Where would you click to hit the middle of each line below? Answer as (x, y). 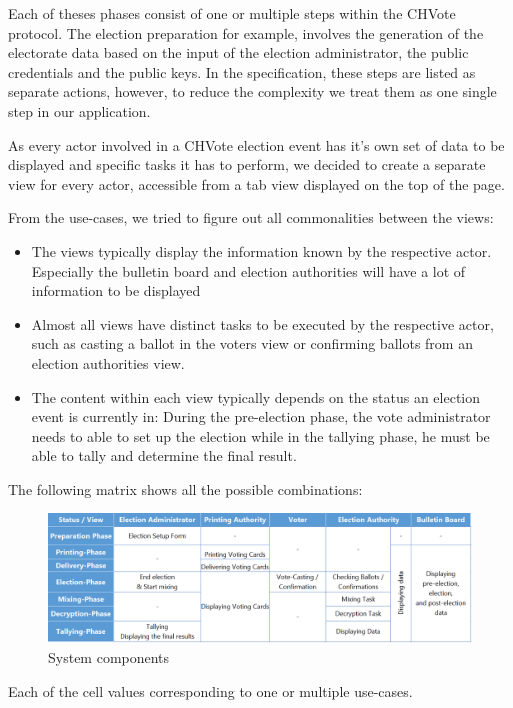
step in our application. (79, 110)
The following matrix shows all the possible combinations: (185, 488)
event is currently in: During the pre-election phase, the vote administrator (261, 416)
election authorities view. (108, 362)
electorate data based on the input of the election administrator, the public (238, 52)
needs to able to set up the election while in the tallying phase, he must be (260, 435)
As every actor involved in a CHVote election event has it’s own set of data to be (256, 144)
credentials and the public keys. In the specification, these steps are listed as (242, 71)
